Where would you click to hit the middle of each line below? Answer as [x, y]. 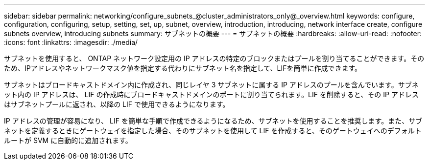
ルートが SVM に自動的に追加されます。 [68, 140]
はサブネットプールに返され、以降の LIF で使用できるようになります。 [117, 104]
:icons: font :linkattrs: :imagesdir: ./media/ [71, 42]
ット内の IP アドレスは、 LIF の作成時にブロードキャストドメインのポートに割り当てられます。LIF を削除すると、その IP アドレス [211, 94]
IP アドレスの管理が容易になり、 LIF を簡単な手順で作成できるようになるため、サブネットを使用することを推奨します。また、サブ [213, 121]
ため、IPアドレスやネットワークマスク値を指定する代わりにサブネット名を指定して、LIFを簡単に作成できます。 [183, 68]
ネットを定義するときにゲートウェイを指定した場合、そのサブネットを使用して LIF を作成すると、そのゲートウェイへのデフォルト [213, 131]
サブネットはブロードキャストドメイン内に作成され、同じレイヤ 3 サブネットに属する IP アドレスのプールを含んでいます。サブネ [211, 85]
